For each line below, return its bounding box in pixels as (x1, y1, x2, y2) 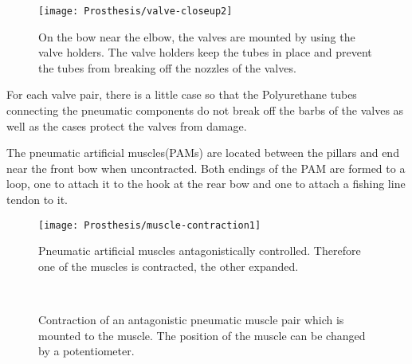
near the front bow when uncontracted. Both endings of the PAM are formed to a (6, 159, 406, 176)
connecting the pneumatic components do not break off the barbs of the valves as (6, 102, 404, 119)
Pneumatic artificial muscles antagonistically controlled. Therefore (38, 242, 361, 259)
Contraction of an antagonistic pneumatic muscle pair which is (38, 311, 344, 328)
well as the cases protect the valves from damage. (6, 117, 247, 134)
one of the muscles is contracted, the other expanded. (38, 257, 299, 274)
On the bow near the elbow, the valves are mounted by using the (38, 28, 355, 45)
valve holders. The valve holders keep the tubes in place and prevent (38, 44, 372, 61)
